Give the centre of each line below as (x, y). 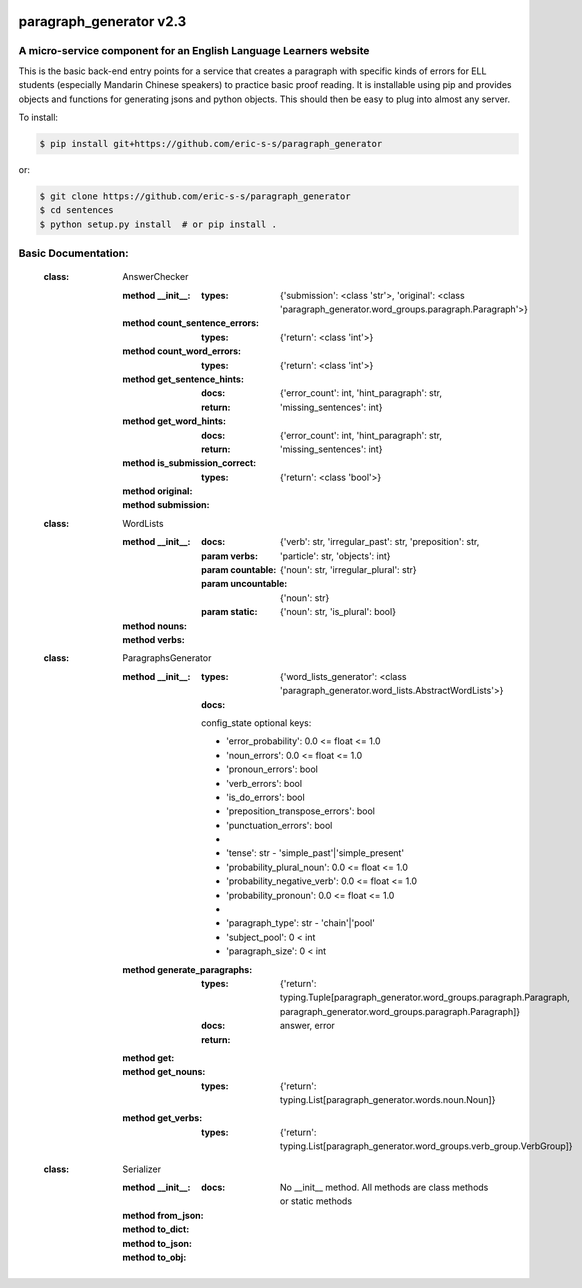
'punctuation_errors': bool (279, 825)
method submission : (166, 505)
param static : (229, 612)
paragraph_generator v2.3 (102, 21)
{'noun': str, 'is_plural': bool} (338, 612)
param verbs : (230, 556)
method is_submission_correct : (189, 463)
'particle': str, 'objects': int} (335, 556)
